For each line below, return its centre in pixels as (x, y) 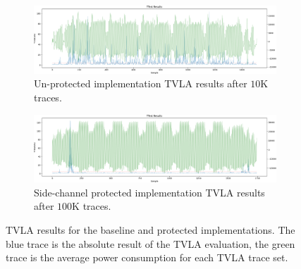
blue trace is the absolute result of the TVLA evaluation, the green (150, 243)
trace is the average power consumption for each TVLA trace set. (147, 257)
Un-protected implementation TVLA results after (141, 83)
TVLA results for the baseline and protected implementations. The (150, 230)
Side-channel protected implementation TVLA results (149, 192)
